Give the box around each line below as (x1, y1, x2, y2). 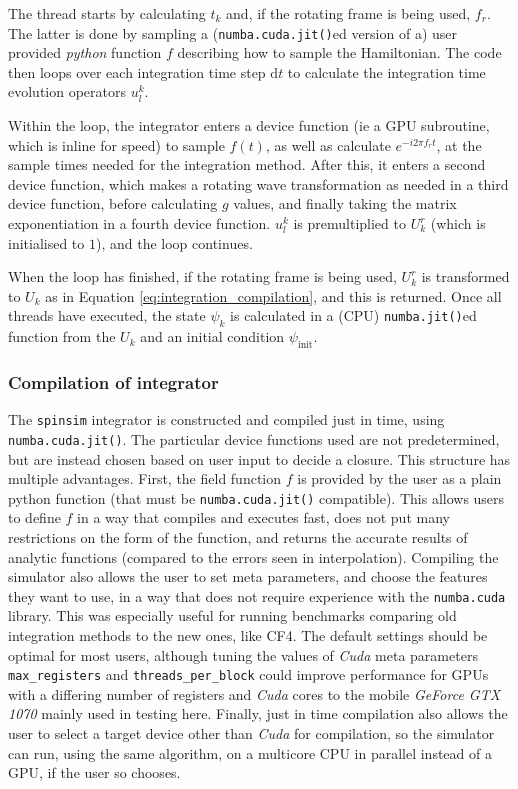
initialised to (8, 232, 85, 253)
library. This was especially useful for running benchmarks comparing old (8, 605, 457, 626)
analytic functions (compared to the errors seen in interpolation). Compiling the (8, 546, 499, 567)
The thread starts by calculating (8, 3, 206, 23)
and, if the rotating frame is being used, (226, 3, 471, 23)
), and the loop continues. (95, 232, 253, 253)
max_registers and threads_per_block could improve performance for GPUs (8, 664, 489, 685)
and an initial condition (140, 326, 285, 347)
